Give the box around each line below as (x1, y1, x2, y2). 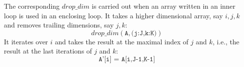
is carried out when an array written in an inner (91, 1, 236, 11)
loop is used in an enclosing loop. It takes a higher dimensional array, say (4, 10, 223, 20)
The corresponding (4, 1, 60, 11)
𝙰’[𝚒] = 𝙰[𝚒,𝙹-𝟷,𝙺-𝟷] (99, 55, 155, 63)
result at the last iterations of (4, 46, 92, 56)
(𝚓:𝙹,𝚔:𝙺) (131, 29, 157, 37)
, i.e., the (212, 36, 240, 46)
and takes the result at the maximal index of (55, 36, 189, 46)
